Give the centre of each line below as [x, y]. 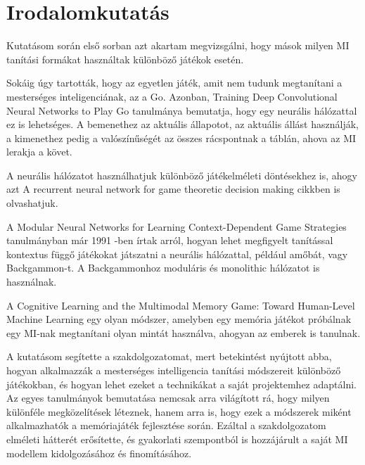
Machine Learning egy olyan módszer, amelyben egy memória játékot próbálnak [179, 319]
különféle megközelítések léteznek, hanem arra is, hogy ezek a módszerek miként [179, 411]
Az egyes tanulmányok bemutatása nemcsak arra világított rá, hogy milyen [168, 398]
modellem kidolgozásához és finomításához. [99, 453]
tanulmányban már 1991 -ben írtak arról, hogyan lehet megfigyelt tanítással [170, 240]
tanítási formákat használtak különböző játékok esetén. [125, 59]
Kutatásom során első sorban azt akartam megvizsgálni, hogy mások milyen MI [178, 45]
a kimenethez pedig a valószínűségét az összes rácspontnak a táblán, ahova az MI [181, 138]
